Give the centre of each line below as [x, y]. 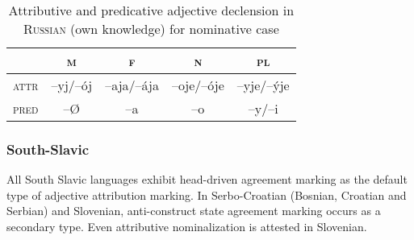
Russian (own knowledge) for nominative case [151, 29]
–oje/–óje [198, 85]
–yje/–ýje [263, 85]
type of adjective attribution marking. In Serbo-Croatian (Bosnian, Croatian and [207, 194]
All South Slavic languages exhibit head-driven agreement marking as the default [207, 179]
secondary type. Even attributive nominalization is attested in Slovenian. [187, 226]
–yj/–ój [72, 85]
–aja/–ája [132, 85]
